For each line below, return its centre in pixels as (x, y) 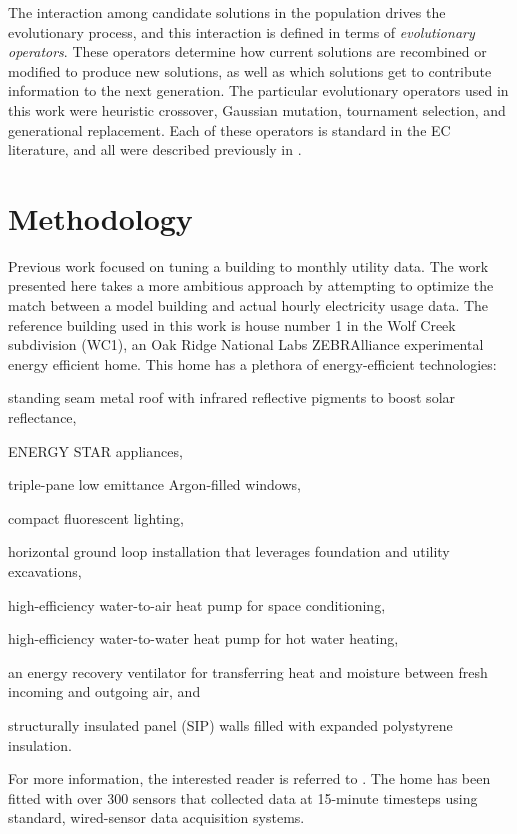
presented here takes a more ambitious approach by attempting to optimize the (251, 285)
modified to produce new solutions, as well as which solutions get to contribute (250, 70)
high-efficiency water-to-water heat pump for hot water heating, (203, 638)
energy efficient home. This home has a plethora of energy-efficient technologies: (252, 363)
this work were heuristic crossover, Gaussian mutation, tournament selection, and (257, 109)
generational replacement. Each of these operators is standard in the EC (229, 129)
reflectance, (42, 417)
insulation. (40, 744)
